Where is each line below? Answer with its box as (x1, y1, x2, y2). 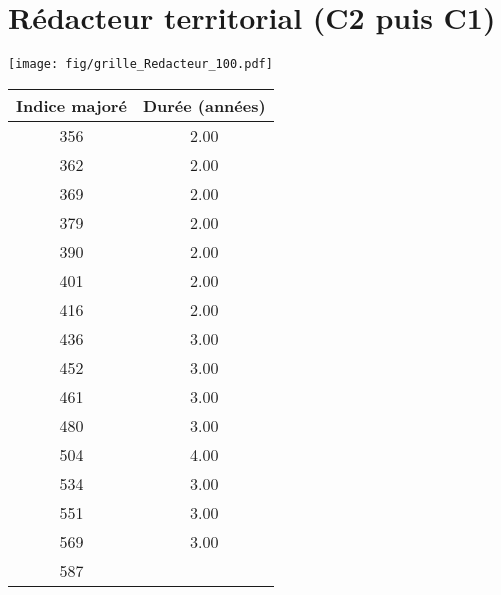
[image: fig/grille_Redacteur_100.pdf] (8, 57, 273, 72)
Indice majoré (16, 93, 127, 117)
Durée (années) (142, 93, 266, 117)
